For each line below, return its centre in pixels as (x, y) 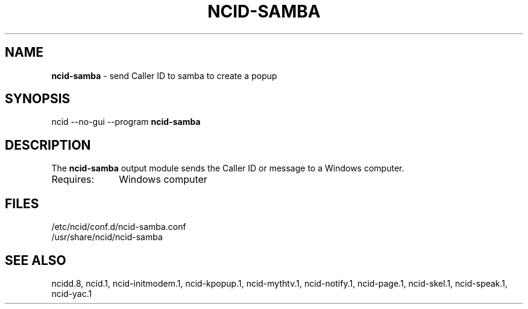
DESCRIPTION (48, 145)
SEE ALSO (36, 260)
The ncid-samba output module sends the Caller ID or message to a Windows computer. (228, 168)
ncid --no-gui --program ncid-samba (126, 122)
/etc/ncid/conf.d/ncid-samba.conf (119, 227)
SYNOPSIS (38, 99)
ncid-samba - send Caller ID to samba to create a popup (164, 75)
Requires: (73, 180)
